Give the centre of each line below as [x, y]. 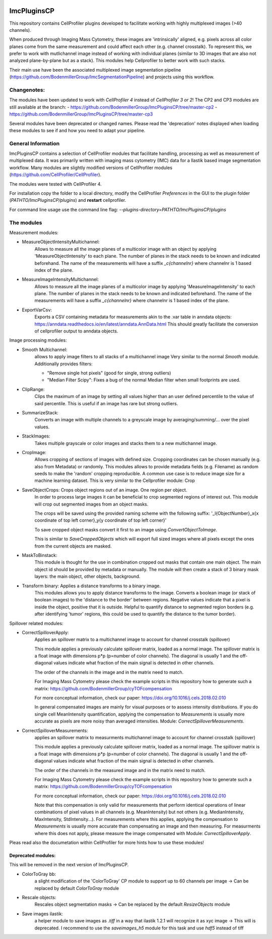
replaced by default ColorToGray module [77, 888]
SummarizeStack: [40, 412]
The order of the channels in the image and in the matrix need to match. [109, 672]
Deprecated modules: [32, 856]
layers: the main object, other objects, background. [87, 576]
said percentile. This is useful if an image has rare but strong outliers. [106, 403]
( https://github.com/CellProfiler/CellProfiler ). [55, 175]
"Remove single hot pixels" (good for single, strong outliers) [109, 373]
